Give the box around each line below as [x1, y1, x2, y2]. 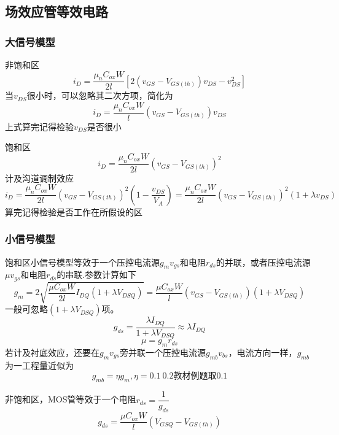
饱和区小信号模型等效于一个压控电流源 [5, 255, 160, 268]
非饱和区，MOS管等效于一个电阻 [5, 393, 136, 406]
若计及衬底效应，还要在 [5, 346, 99, 359]
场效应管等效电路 [5, 2, 108, 21]
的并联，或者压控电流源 [216, 255, 311, 268]
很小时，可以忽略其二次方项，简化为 [26, 89, 173, 102]
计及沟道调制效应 [5, 171, 74, 184]
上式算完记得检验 [5, 120, 74, 133]
